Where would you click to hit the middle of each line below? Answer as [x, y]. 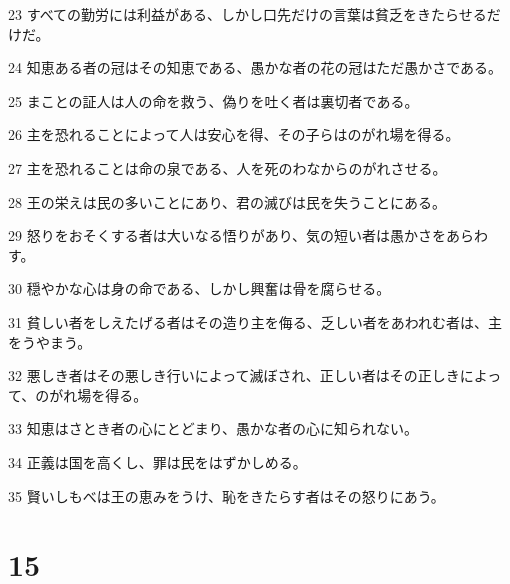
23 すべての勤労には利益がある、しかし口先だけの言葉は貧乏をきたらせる [247, 14]
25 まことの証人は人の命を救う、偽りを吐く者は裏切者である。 [213, 100]
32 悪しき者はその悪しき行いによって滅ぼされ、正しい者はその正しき [234, 375]
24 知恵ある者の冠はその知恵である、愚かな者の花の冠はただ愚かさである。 [255, 67]
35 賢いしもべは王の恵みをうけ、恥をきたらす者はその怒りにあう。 [226, 495]
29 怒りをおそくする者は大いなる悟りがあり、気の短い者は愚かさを [227, 235]
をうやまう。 [50, 341]
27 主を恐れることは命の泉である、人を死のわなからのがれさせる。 [227, 167]
